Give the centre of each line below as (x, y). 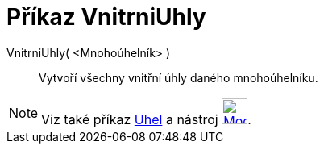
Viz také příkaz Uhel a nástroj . (146, 119)
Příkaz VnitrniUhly (106, 17)
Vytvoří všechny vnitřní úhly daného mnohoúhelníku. (179, 77)
